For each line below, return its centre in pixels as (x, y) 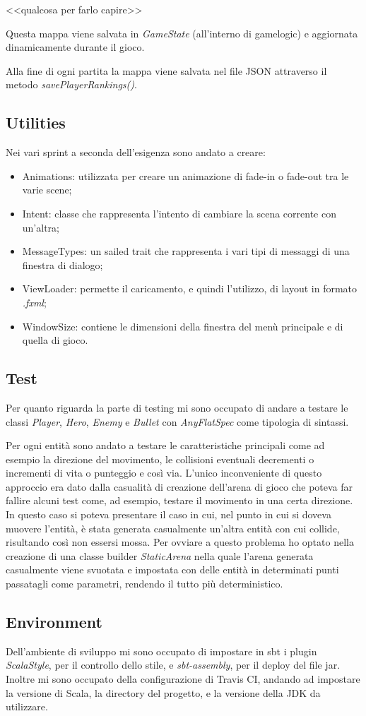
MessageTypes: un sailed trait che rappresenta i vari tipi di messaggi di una (186, 251)
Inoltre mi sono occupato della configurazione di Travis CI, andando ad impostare (183, 679)
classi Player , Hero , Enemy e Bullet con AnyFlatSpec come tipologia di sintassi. (177, 421)
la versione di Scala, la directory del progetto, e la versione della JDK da (163, 692)
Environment (54, 622)
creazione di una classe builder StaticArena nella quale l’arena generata (160, 555)
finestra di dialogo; (63, 264)
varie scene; (47, 190)
